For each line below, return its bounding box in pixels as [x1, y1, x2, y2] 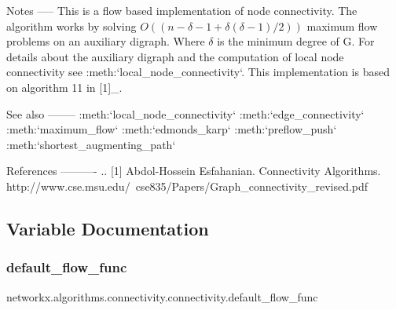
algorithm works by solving [6, 17, 137, 34]
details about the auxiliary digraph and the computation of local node [6, 48, 344, 64]
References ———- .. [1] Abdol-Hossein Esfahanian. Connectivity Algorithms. [6, 162, 381, 179]
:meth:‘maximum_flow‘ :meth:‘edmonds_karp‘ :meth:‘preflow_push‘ [6, 121, 337, 137]
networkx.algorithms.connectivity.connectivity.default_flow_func [6, 288, 318, 305]
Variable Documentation [6, 216, 209, 240]
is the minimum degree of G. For [217, 33, 375, 49]
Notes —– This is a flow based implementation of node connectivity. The [6, 2, 357, 18]
